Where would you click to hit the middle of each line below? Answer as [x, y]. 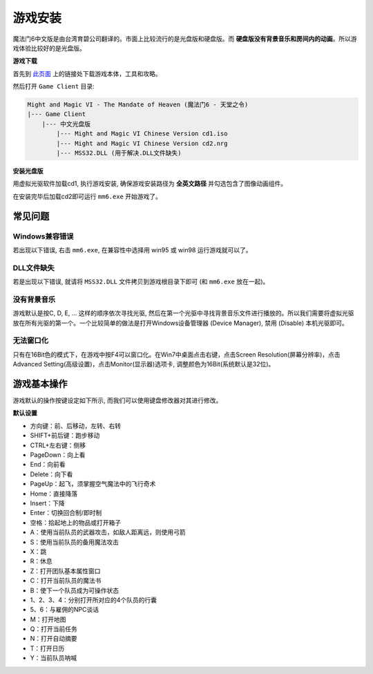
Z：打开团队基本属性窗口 [65, 571]
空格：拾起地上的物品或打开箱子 [75, 523]
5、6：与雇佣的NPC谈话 [65, 610]
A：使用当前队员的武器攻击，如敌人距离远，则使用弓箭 [108, 532]
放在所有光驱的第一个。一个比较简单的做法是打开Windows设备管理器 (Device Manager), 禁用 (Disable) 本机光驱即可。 [181, 323]
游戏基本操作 [40, 384]
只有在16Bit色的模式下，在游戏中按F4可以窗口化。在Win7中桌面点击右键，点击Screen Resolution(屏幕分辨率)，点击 [177, 354]
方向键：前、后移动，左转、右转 [75, 426]
